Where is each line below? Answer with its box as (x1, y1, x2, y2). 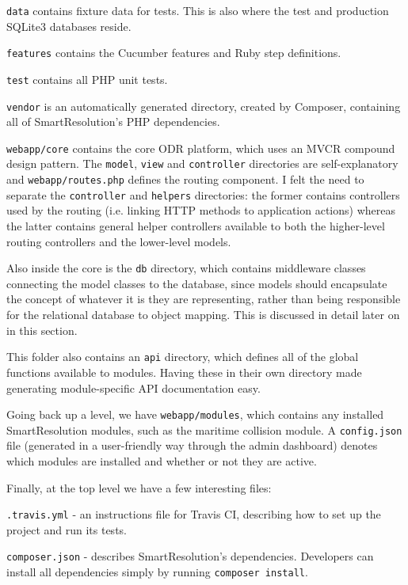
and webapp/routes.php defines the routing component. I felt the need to (6, 171, 364, 188)
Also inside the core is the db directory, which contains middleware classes (6, 260, 366, 276)
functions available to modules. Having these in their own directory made (6, 363, 362, 380)
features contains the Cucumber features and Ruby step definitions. (6, 44, 341, 61)
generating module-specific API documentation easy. (6, 379, 261, 396)
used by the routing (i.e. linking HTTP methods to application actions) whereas (6, 202, 395, 218)
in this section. (6, 321, 78, 338)
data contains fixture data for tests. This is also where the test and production (6, 2, 389, 18)
